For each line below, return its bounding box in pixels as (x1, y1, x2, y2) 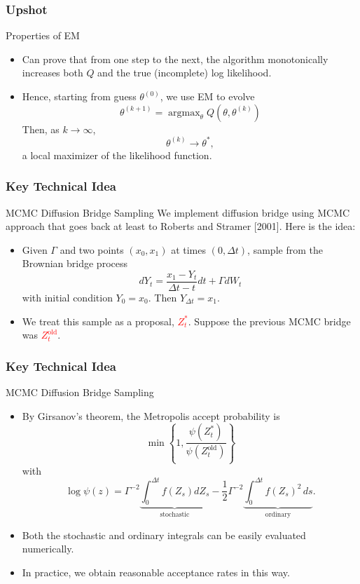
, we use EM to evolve (160, 89, 255, 103)
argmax (168, 107, 200, 118)
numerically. (22, 541, 74, 556)
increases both (22, 65, 83, 80)
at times (171, 242, 207, 257)
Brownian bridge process (22, 256, 127, 271)
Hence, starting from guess (22, 89, 137, 103)
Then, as (22, 121, 60, 136)
